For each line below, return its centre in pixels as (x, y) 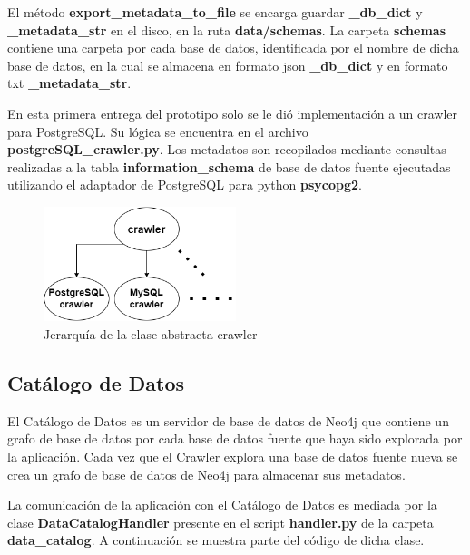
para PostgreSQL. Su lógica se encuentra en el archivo (158, 131)
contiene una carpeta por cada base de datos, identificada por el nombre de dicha (233, 48)
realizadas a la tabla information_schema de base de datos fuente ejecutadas (229, 166)
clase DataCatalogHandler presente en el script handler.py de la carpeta (220, 522)
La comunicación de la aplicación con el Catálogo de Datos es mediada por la (222, 505)
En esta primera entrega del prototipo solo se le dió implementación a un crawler (233, 113)
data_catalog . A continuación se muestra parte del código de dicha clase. (216, 540)
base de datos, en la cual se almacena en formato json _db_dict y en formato (228, 65)
